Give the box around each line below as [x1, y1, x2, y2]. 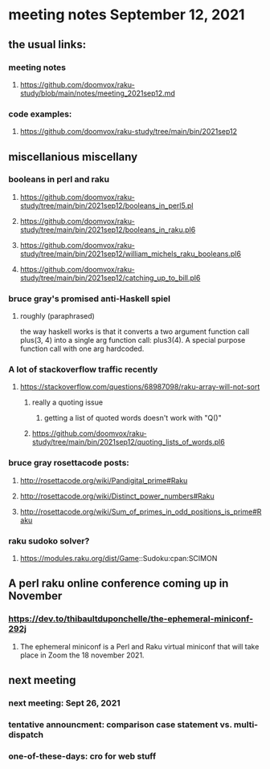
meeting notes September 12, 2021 [8, 6, 245, 24]
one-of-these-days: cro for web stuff [8, 751, 157, 762]
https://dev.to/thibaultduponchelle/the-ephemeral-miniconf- [8, 613, 254, 625]
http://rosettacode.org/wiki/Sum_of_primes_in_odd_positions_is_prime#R [19, 507, 262, 516]
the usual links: [8, 38, 87, 51]
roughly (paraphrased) [19, 311, 95, 321]
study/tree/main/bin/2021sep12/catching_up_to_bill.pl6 [19, 273, 201, 283]
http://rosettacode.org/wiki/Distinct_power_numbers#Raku [19, 491, 215, 501]
